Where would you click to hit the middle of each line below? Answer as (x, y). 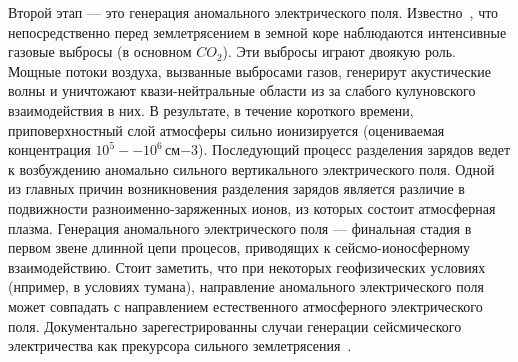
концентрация (49, 149)
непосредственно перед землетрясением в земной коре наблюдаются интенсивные (257, 31)
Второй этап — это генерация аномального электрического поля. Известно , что (253, 12)
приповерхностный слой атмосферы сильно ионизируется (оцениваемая (226, 129)
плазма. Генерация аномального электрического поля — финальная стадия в (240, 227)
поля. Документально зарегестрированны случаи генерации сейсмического (235, 325)
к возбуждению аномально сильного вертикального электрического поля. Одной (251, 168)
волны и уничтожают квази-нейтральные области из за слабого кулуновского (242, 90)
